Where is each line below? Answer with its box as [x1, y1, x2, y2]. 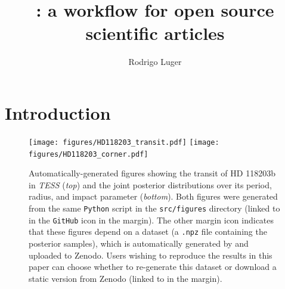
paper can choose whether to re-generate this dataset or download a [29, 260, 277, 273]
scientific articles [85, 21, 225, 45]
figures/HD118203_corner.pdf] [29, 150, 148, 159]
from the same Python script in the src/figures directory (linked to [29, 201, 280, 214]
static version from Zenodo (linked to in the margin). [29, 272, 222, 284]
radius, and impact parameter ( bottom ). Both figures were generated [29, 190, 278, 203]
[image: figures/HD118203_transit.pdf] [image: [29, 138, 219, 147]
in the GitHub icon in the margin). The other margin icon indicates [29, 213, 274, 226]
